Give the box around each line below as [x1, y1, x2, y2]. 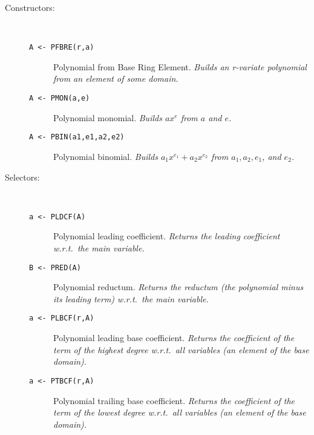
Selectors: [5, 170, 40, 183]
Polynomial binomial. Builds [53, 150, 158, 162]
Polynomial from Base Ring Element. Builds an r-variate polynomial [53, 60, 307, 73]
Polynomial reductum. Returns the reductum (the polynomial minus [53, 281, 304, 293]
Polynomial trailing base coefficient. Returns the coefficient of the [53, 394, 295, 407]
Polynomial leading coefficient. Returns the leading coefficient [53, 230, 280, 242]
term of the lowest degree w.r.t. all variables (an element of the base [53, 406, 306, 419]
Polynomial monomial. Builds [53, 111, 162, 124]
